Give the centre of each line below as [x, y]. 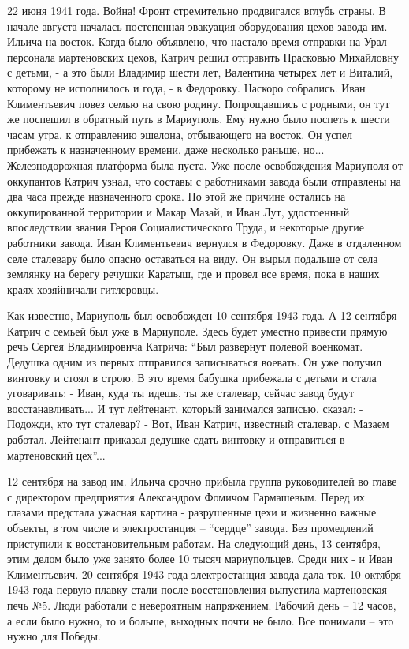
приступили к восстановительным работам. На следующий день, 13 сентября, [194, 543]
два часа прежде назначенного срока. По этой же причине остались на [177, 196]
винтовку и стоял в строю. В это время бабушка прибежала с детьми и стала [192, 377]
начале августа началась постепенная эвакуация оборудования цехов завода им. [197, 26]
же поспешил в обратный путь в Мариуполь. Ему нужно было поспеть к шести [199, 119]
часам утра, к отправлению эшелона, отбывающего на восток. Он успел [180, 134]
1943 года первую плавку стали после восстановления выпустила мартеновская [197, 589]
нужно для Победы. [54, 636]
